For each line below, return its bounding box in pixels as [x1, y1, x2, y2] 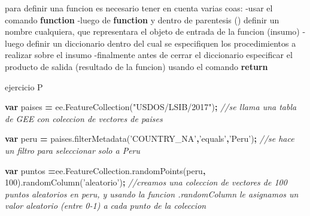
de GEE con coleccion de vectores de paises [5, 112, 163, 124]
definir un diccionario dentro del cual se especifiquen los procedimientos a [26, 36, 296, 49]
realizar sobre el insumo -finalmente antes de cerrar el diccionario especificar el [5, 48, 293, 61]
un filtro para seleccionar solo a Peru [5, 144, 141, 156]
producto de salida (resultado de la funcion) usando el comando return [5, 60, 268, 72]
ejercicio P [5, 80, 43, 93]
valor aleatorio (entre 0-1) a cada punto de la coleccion [5, 199, 206, 212]
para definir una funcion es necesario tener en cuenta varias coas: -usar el [5, 2, 273, 14]
